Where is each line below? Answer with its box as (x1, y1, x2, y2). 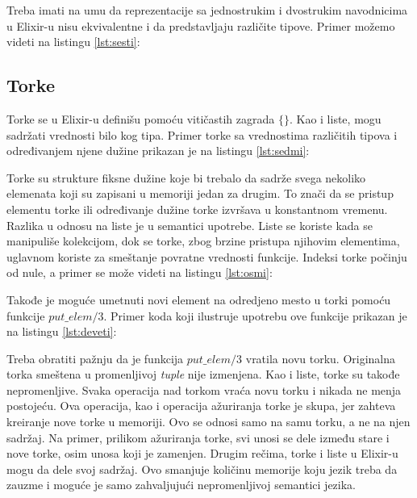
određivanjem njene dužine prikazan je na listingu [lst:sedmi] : (6, 142, 310, 159)
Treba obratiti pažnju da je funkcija (6, 349, 184, 366)
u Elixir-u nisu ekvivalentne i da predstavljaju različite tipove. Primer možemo (6, 17, 395, 34)
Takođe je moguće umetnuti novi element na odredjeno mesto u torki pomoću (6, 291, 391, 308)
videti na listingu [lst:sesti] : (6, 33, 140, 50)
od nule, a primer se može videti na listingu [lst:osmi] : (6, 264, 273, 281)
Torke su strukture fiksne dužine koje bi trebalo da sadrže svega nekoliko (6, 169, 366, 186)
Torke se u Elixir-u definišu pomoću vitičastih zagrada (6, 110, 275, 127)
